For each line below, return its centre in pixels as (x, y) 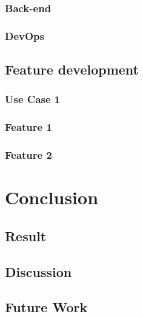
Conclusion (52, 197)
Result (26, 235)
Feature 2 (28, 155)
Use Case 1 (33, 99)
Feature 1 (28, 127)
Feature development (72, 69)
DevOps (25, 35)
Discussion (38, 271)
